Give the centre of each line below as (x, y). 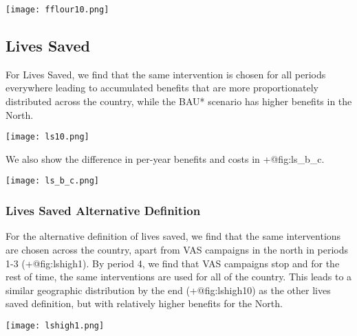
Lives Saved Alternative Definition (103, 211)
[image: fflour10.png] (57, 10)
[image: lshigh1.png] (55, 325)
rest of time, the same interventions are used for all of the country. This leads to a (179, 277)
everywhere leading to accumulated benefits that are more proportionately (162, 88)
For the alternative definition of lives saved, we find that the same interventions (173, 236)
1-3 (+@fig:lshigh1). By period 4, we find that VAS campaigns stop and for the (173, 263)
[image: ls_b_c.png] (53, 181)
